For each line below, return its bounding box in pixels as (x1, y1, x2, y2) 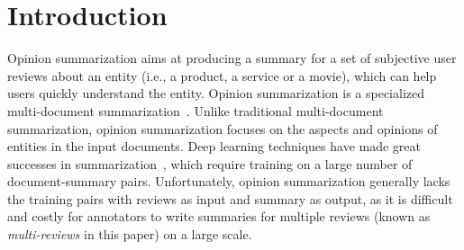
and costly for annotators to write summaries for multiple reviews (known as (7, 207, 431, 226)
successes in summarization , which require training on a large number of (7, 154, 413, 173)
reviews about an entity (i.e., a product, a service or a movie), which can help (7, 66, 437, 85)
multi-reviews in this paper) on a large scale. (7, 225, 252, 244)
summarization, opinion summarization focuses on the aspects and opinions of (7, 119, 438, 138)
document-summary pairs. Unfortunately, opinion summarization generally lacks (7, 172, 450, 191)
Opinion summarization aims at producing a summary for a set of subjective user (7, 49, 457, 67)
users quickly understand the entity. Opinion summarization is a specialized (7, 84, 424, 103)
